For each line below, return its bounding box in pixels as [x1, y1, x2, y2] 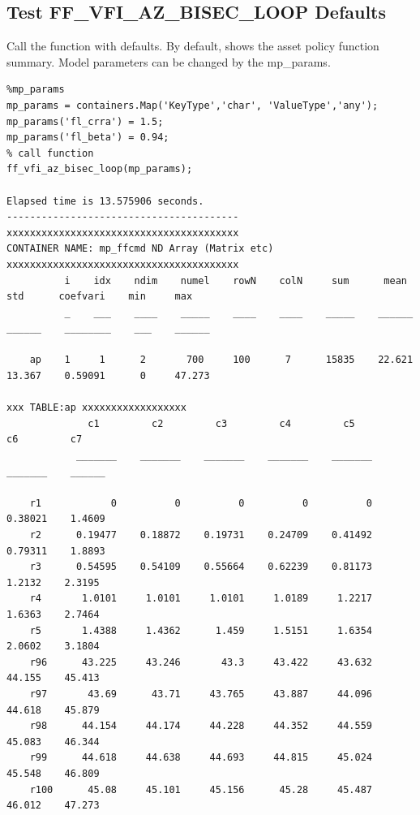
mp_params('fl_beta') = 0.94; [6, 132, 169, 144]
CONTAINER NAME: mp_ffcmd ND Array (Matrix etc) [6, 243, 274, 255]
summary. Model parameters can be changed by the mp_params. [6, 53, 331, 70]
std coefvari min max [6, 291, 193, 303]
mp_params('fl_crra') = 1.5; [6, 115, 164, 127]
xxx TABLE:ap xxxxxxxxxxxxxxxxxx [6, 402, 186, 414]
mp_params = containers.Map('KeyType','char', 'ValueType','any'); [6, 99, 379, 111]
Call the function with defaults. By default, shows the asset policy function [6, 37, 379, 54]
